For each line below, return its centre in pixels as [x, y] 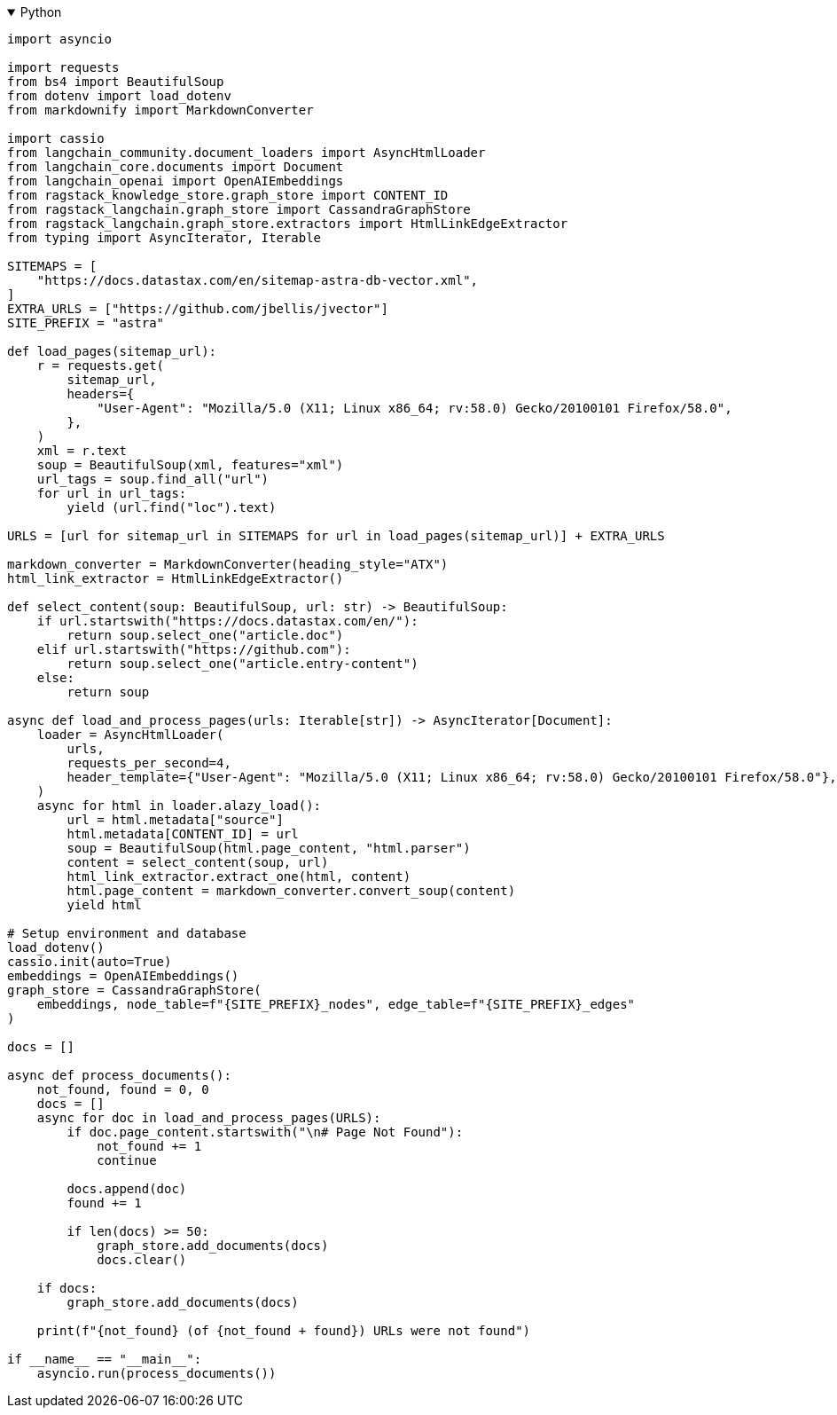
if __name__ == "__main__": [105, 1359]
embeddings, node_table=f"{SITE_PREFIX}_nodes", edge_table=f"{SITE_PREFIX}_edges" [336, 1004]
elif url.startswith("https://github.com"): [194, 649]
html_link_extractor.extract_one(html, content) [239, 877]
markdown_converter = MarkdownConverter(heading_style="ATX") [228, 564]
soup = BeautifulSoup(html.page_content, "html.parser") [269, 848]
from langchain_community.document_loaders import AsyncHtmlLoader [246, 153]
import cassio [56, 138]
